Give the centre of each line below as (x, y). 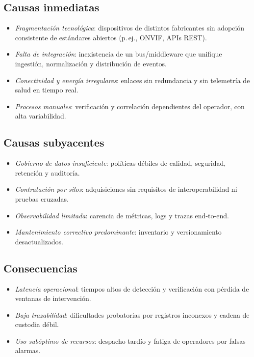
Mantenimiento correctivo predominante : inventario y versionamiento (118, 232)
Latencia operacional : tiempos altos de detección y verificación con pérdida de (132, 288)
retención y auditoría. (47, 172)
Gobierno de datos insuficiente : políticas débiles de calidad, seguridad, (120, 163)
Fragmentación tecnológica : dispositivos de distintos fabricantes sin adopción (130, 28)
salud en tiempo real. (47, 90)
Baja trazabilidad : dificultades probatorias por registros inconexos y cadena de (132, 314)
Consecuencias (40, 268)
